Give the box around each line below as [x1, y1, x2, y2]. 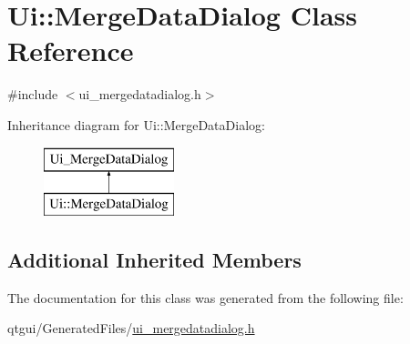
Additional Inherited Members [7, 246, 302, 274]
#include [7, 85, 58, 104]
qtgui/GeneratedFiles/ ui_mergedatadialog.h [7, 319, 255, 338]
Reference [7, 32, 134, 69]
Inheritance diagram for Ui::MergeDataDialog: [7, 115, 265, 134]
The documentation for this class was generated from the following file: [7, 288, 404, 307]
